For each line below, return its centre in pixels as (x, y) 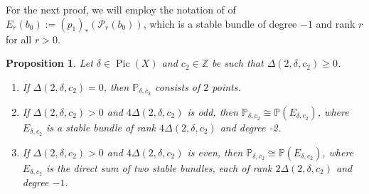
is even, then (215, 152)
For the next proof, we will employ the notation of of (121, 9)
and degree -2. (250, 127)
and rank (336, 23)
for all (19, 39)
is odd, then (213, 111)
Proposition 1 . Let (49, 63)
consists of (177, 86)
